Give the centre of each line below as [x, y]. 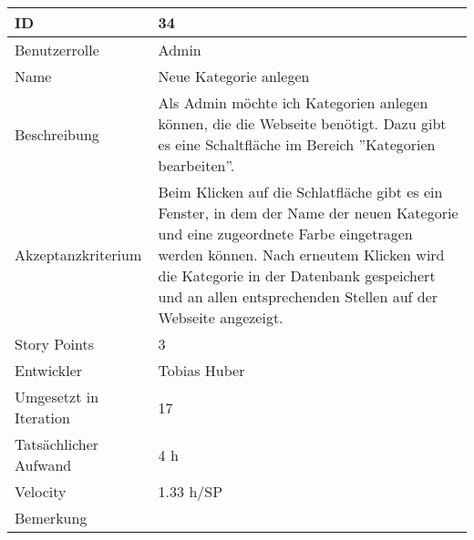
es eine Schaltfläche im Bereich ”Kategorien [297, 144]
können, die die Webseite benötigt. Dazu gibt [302, 123]
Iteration [42, 418]
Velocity [41, 491]
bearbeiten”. [196, 165]
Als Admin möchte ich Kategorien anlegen [293, 102]
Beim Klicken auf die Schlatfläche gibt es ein [300, 192]
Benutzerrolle [57, 50]
